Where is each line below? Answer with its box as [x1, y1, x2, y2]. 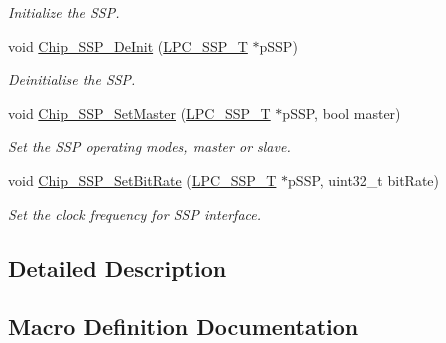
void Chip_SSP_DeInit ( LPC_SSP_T [8, 35, 248, 56]
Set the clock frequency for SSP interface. [8, 203, 262, 224]
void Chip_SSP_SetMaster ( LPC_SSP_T [8, 102, 271, 123]
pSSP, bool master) [282, 102, 401, 123]
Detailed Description [8, 252, 227, 283]
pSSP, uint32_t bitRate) [288, 169, 440, 190]
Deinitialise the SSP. [8, 69, 136, 90]
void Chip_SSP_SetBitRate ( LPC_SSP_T [8, 169, 277, 190]
